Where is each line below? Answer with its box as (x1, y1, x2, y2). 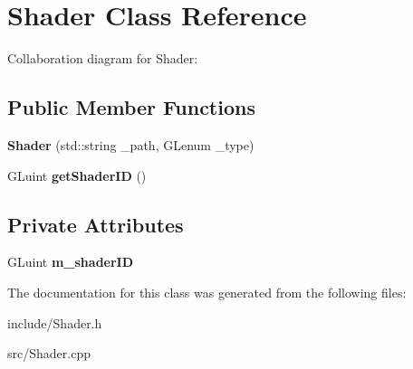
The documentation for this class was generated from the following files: (7, 282, 407, 301)
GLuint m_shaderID (7, 252, 134, 271)
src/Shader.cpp (7, 344, 91, 363)
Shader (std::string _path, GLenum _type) (7, 135, 255, 154)
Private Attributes (7, 210, 184, 238)
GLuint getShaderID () (7, 166, 147, 184)
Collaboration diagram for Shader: (7, 49, 198, 68)
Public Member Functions (7, 93, 255, 121)
